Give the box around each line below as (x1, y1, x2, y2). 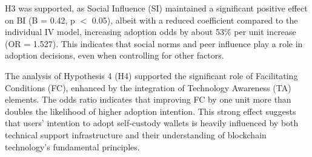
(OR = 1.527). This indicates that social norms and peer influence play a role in (5, 37, 303, 50)
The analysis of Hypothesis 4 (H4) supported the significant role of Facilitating (5, 69, 298, 82)
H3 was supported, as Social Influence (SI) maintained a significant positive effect (5, 2, 308, 14)
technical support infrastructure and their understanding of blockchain (5, 128, 267, 141)
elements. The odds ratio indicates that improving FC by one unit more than (5, 93, 291, 106)
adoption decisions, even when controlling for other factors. (5, 49, 224, 62)
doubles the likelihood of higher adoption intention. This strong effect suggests (5, 104, 296, 117)
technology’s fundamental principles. (5, 140, 140, 153)
